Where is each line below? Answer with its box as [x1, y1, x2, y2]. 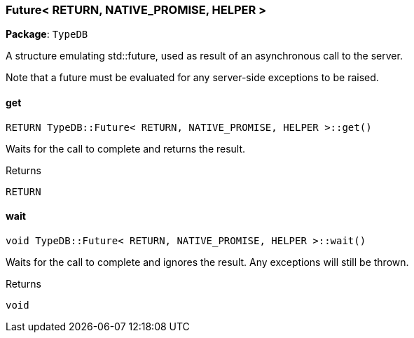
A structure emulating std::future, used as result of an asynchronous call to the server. [6, 50, 403, 62]
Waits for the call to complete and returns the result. [6, 142, 246, 155]
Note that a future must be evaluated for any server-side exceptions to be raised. [6, 71, 379, 84]
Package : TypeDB [6, 28, 88, 41]
